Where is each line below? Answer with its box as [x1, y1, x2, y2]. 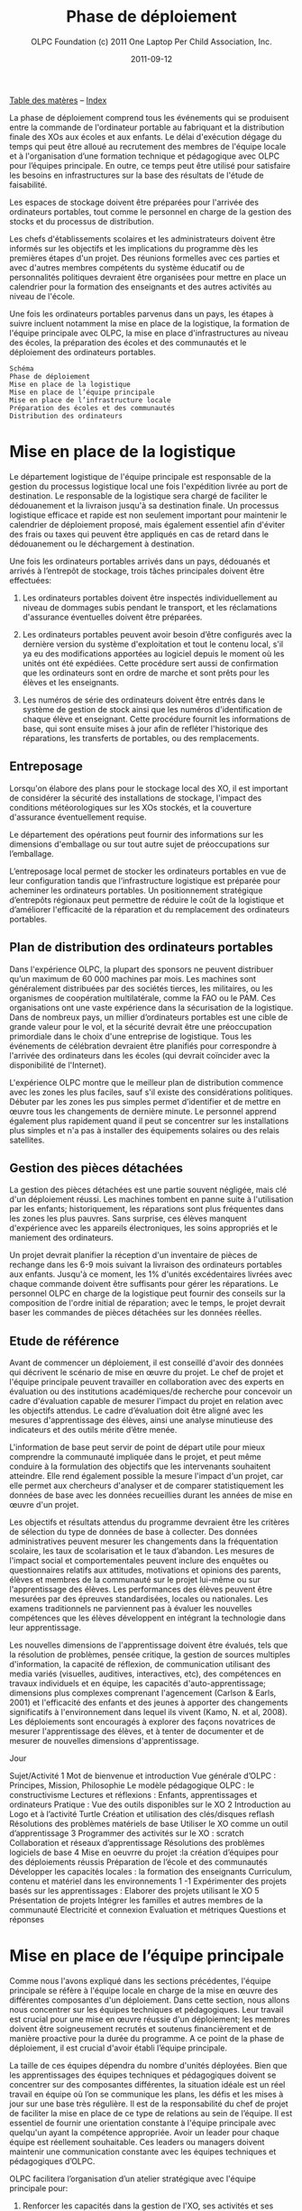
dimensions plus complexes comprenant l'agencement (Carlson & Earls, [9, 1688, 277, 1699]
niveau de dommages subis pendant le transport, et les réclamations [22, 601, 278, 612]
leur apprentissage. [9, 1622, 81, 1633]
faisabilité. [9, 179, 48, 190]
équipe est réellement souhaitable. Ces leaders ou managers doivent [9, 2137, 265, 2148]
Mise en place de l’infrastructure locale [9, 395, 171, 405]
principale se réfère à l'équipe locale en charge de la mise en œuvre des [9, 1986, 279, 1996]
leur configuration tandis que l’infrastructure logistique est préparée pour [9, 875, 281, 885]
